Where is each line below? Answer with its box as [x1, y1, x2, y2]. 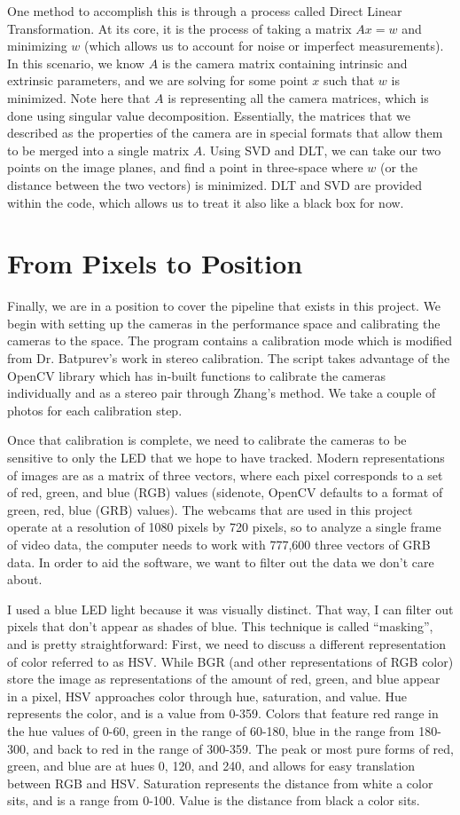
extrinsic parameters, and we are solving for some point [7, 71, 308, 90]
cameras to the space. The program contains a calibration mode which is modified [7, 331, 453, 350]
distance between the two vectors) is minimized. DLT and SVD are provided [7, 175, 422, 194]
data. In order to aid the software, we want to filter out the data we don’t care [7, 552, 434, 571]
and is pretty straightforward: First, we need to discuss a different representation [7, 634, 446, 653]
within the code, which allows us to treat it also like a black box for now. [7, 193, 404, 211]
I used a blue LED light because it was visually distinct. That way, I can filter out [7, 599, 454, 618]
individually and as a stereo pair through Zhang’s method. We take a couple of [7, 384, 436, 402]
